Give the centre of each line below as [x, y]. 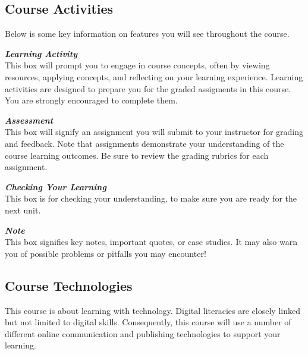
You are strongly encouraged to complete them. [91, 100]
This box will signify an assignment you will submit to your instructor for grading [154, 132]
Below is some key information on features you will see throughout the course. [147, 34]
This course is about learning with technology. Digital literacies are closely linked [153, 310]
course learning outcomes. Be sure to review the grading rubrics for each [137, 155]
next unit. [23, 210]
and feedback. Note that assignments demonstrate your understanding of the [144, 143]
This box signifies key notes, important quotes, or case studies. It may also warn [151, 242]
